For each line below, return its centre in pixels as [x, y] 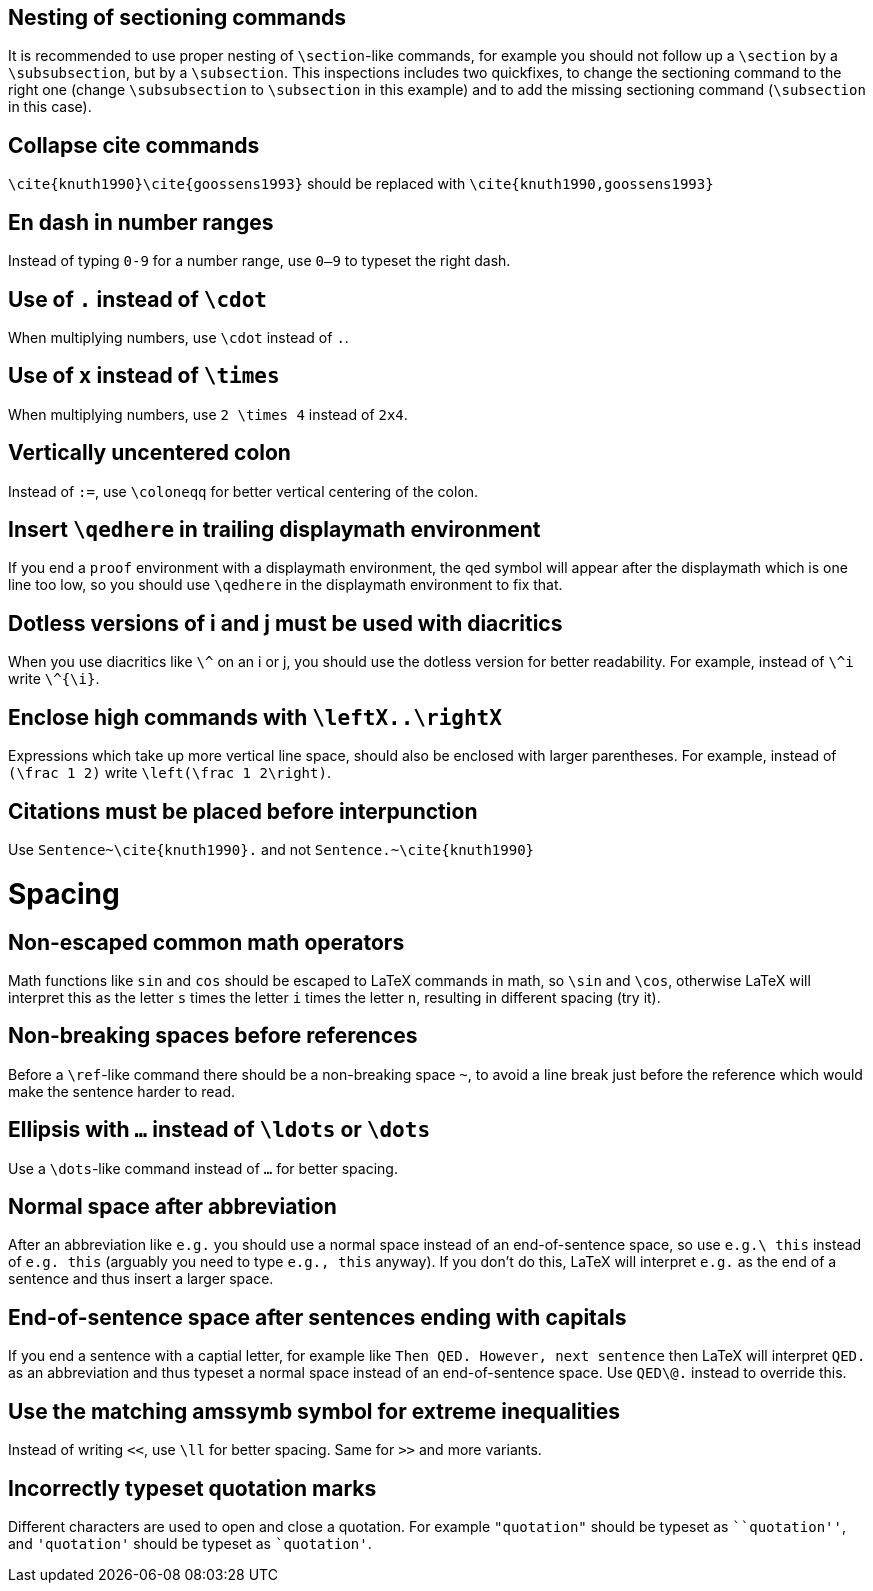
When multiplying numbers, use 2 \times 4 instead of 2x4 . [208, 414]
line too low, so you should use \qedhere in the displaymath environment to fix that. [285, 585]
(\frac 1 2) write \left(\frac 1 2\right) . [169, 773]
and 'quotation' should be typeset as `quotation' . [190, 1543]
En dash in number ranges [141, 222]
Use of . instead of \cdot [138, 299]
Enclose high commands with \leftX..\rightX [255, 717]
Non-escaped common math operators [206, 942]
